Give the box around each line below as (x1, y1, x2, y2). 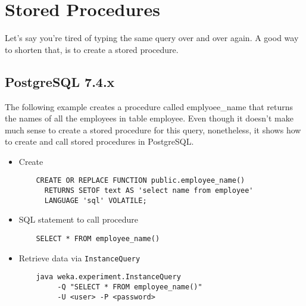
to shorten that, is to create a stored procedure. (5, 43, 179, 55)
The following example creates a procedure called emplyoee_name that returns (5, 100, 293, 113)
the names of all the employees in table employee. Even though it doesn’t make (5, 112, 293, 124)
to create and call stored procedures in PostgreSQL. (5, 135, 194, 148)
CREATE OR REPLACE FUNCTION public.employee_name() (36, 176, 245, 185)
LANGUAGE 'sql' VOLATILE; (44, 196, 147, 205)
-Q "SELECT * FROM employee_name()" (57, 283, 202, 292)
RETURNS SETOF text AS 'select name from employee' (44, 186, 254, 195)
